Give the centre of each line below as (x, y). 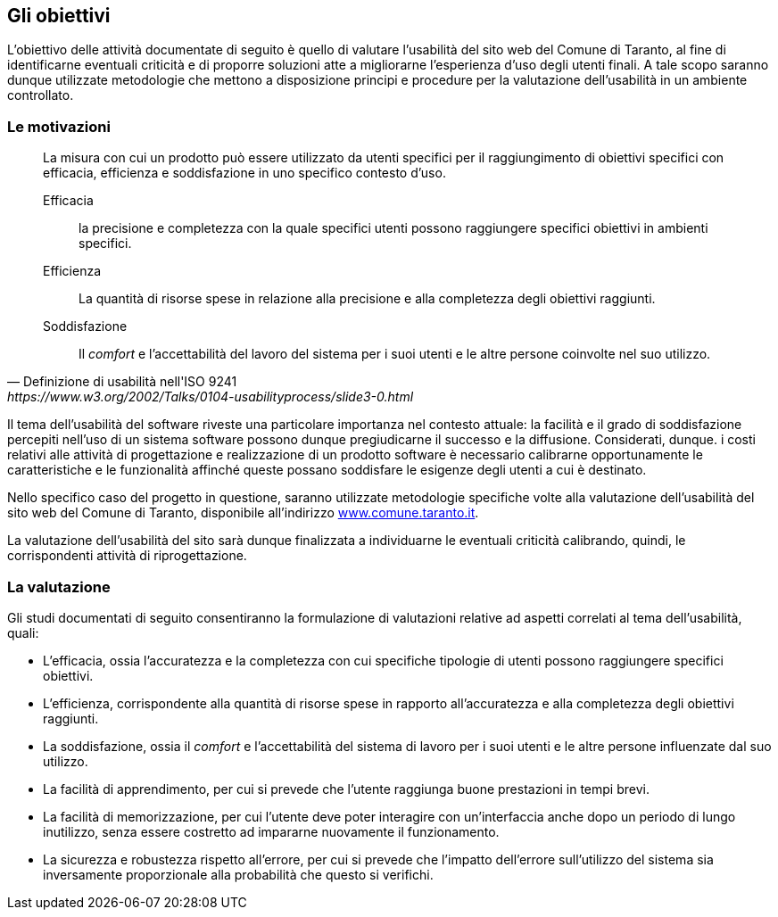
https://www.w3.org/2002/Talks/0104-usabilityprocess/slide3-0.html (211, 397)
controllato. (41, 95)
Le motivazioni (59, 126)
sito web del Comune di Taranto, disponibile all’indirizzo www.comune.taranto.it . (243, 513)
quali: (23, 632)
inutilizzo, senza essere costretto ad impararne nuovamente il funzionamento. (271, 831)
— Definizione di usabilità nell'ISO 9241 (122, 382)
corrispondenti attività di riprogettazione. (127, 556)
